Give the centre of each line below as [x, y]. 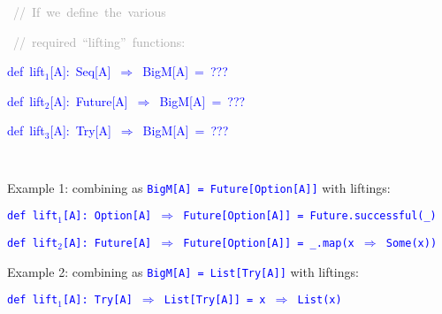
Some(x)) [412, 243]
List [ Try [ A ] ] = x [215, 300]
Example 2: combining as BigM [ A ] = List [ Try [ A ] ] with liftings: [183, 271]
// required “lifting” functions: [99, 41]
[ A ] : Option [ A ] [107, 216]
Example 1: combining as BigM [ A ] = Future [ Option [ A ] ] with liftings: [199, 187]
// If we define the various [90, 11]
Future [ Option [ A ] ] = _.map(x [269, 243]
